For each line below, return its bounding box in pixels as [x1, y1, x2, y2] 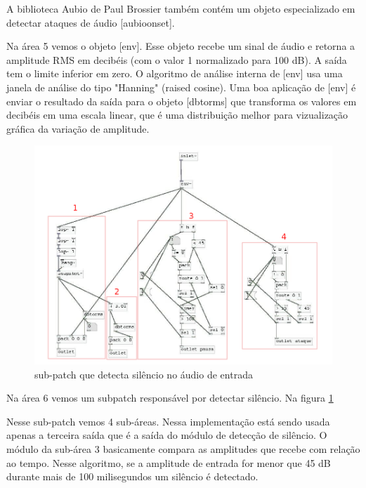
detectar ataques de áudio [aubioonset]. [6, 15, 175, 29]
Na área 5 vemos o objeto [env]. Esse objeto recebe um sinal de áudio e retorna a [6, 39, 355, 53]
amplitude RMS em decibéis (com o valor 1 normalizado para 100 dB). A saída [6, 52, 347, 67]
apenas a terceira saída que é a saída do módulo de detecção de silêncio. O [6, 428, 327, 442]
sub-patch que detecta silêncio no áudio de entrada [34, 367, 253, 381]
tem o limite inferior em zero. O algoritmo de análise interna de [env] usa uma [6, 66, 343, 81]
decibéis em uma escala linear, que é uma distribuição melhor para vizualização [6, 107, 348, 122]
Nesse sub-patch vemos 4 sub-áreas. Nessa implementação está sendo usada [6, 414, 330, 428]
